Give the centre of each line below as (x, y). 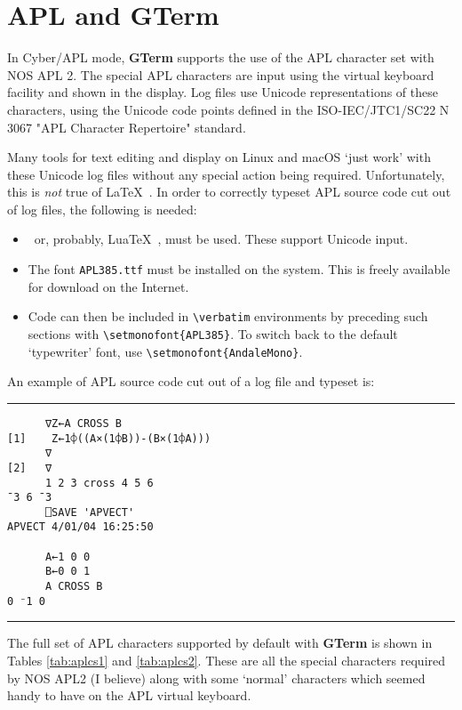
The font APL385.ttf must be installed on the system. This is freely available (239, 269)
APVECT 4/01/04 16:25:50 (80, 527)
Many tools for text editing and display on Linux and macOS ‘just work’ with (219, 157)
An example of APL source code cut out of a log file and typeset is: (191, 381)
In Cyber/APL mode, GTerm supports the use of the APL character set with (221, 57)
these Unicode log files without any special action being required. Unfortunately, (226, 174)
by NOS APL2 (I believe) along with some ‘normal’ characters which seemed (216, 678)
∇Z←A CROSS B (83, 423)
